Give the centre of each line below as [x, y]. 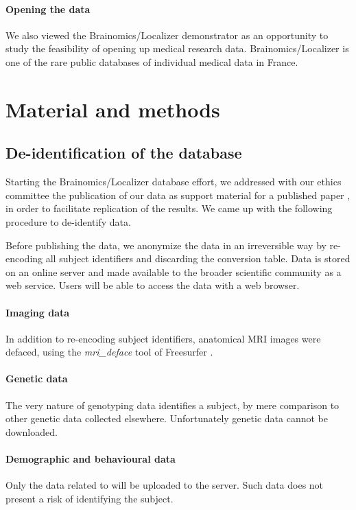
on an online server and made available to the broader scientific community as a [174, 271]
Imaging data [38, 312]
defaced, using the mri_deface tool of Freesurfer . [109, 352]
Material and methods [113, 109]
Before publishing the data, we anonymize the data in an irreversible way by [166, 245]
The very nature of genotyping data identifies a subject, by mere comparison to [173, 405]
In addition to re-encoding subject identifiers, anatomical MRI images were [163, 338]
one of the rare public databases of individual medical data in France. [152, 61]
